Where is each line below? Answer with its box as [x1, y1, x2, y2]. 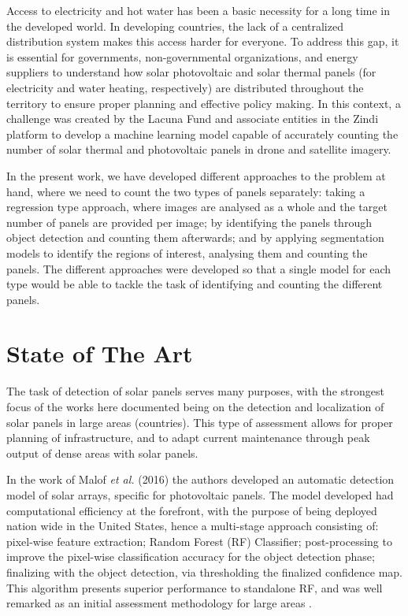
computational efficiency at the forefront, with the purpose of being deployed [6, 502, 377, 518]
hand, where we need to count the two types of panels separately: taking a [6, 183, 365, 199]
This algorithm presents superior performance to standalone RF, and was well [6, 579, 383, 596]
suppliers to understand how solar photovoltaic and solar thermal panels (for [6, 64, 376, 80]
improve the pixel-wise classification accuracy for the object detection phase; [6, 548, 375, 565]
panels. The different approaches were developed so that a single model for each [6, 260, 391, 276]
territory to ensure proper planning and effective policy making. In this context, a [6, 95, 401, 111]
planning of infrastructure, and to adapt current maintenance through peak [6, 429, 370, 446]
